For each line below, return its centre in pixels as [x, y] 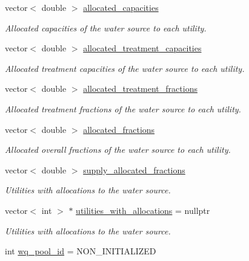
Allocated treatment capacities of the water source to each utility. [125, 68]
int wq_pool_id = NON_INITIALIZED [81, 251]
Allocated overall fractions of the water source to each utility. [118, 150]
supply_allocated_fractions [134, 169]
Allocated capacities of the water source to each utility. [106, 27]
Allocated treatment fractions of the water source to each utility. [123, 108]
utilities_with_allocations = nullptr [143, 210]
